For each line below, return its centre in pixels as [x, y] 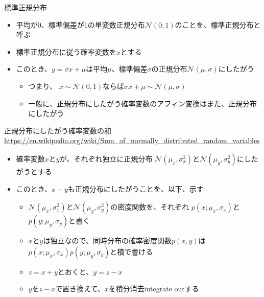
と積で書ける [131, 251]
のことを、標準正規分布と [218, 24]
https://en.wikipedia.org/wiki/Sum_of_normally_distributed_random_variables [132, 140]
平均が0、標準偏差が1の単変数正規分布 [80, 24]
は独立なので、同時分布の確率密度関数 [107, 241]
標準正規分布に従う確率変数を [66, 51]
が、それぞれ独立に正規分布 [106, 158]
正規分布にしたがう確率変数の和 [58, 130]
